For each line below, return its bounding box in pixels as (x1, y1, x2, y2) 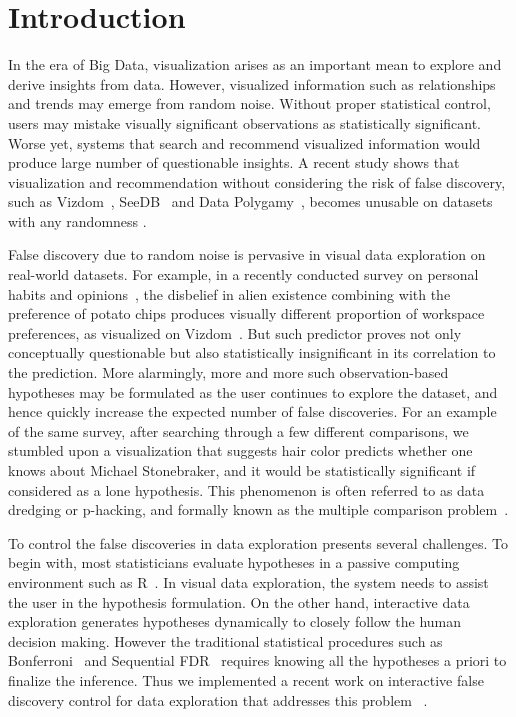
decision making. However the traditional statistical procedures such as (8, 630, 443, 651)
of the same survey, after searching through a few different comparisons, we (8, 420, 469, 441)
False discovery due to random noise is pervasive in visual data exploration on (8, 244, 486, 265)
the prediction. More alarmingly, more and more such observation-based (8, 362, 449, 383)
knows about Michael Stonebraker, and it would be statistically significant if (8, 460, 476, 480)
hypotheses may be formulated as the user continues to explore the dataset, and (8, 381, 498, 402)
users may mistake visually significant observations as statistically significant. (8, 112, 482, 133)
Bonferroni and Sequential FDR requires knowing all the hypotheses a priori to (8, 650, 507, 671)
